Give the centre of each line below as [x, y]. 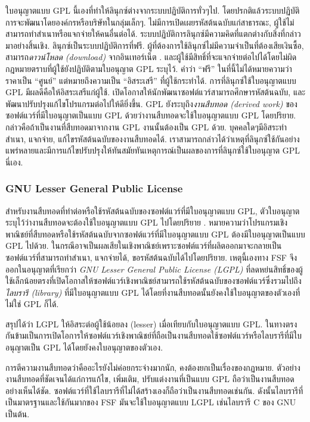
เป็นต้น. [18, 414]
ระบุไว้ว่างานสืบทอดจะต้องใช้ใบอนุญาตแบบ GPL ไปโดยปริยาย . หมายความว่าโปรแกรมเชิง [147, 222]
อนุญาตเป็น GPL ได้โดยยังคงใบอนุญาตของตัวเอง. [84, 347]
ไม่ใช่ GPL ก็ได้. [32, 304]
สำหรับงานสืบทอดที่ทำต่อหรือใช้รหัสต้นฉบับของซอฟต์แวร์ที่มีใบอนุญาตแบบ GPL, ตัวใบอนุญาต [153, 210]
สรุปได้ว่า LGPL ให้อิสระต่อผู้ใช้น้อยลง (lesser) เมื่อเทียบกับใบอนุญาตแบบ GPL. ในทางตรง [151, 323]
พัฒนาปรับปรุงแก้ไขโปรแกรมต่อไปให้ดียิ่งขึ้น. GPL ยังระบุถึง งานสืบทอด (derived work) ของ [151, 103]
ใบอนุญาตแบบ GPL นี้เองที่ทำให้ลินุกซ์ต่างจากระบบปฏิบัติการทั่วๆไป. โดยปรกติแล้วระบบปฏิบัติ [153, 10]
